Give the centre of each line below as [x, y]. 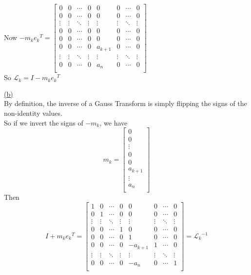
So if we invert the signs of [44, 122]
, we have [114, 122]
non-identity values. [33, 113]
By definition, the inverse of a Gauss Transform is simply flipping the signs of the [125, 103]
